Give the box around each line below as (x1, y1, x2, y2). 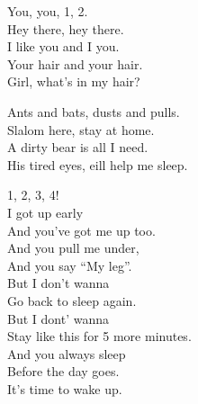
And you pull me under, (7, 238, 139, 257)
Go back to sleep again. (7, 291, 137, 310)
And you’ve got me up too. (7, 220, 156, 239)
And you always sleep (7, 344, 126, 363)
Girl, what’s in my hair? (7, 72, 140, 91)
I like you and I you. (7, 37, 120, 56)
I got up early (7, 202, 84, 221)
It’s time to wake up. (7, 379, 122, 398)
